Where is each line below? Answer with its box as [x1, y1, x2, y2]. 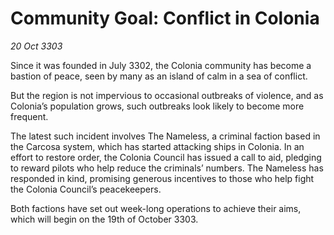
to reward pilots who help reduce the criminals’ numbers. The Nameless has [10, 162, 324, 174]
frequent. [10, 110, 49, 122]
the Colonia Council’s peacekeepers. [10, 183, 162, 195]
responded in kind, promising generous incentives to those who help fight [10, 172, 315, 184]
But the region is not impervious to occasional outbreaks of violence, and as [10, 89, 324, 101]
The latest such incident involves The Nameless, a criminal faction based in [10, 130, 321, 142]
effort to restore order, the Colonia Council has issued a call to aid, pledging [10, 151, 322, 163]
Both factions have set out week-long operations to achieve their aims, [10, 202, 302, 214]
